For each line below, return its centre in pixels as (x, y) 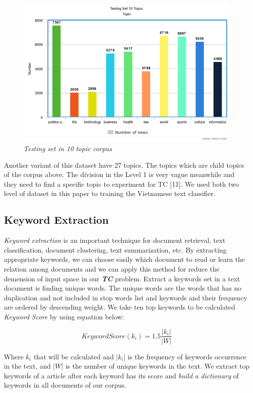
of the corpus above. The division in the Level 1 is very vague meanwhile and (119, 174)
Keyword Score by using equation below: (64, 316)
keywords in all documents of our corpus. (65, 385)
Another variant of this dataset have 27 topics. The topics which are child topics (124, 165)
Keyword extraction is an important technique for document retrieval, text (115, 240)
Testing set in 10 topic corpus (68, 148)
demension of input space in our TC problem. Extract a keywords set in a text (122, 278)
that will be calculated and (74, 356)
